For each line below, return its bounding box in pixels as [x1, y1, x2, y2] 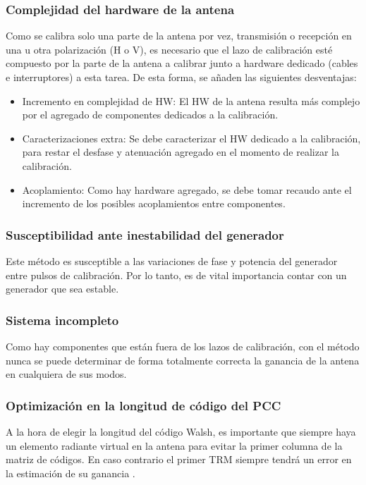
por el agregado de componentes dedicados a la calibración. [22, 107, 279, 122]
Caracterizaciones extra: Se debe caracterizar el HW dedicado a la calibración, [22, 130, 361, 145]
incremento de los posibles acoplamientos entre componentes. [22, 196, 286, 211]
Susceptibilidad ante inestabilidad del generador [6, 226, 284, 243]
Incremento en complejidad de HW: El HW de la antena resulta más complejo [22, 93, 360, 108]
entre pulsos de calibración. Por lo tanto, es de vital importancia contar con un [6, 267, 347, 282]
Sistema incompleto [6, 311, 119, 329]
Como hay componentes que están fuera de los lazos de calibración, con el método [6, 338, 360, 353]
